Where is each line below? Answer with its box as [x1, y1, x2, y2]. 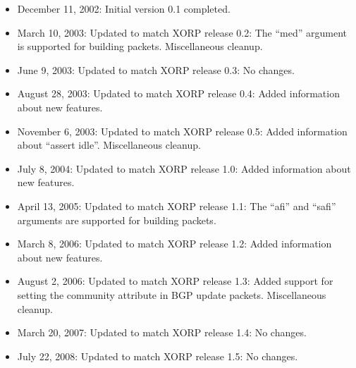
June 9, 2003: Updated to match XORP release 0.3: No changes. [17, 62, 295, 77]
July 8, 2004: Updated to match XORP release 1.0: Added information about [17, 161, 351, 176]
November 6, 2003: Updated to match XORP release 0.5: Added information [17, 123, 348, 138]
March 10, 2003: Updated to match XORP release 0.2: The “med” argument [17, 25, 348, 39]
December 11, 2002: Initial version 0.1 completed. [17, 1, 231, 16]
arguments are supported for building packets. [17, 212, 216, 227]
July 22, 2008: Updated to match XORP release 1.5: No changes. [17, 348, 298, 363]
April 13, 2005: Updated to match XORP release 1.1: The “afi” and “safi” [17, 198, 336, 213]
